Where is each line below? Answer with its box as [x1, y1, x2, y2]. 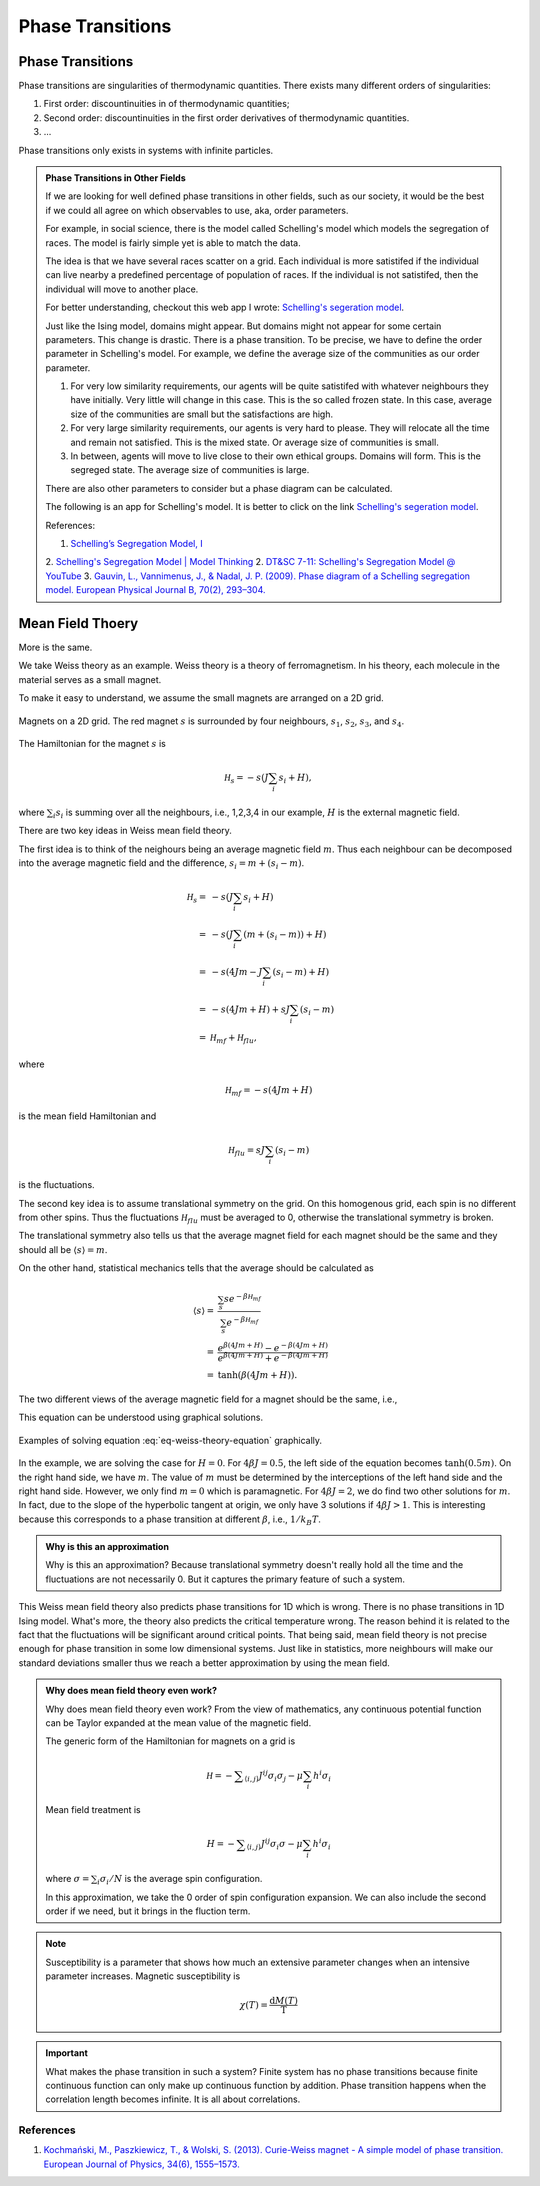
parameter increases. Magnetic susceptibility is [45, 1970, 241, 1982]
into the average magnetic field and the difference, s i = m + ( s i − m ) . [18, 857, 305, 871]
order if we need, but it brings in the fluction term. [45, 1905, 251, 1917]
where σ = [45, 1873, 90, 1885]
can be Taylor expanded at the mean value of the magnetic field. [45, 1716, 312, 1729]
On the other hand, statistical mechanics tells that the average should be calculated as [18, 1262, 374, 1274]
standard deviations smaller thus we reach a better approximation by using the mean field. [18, 1656, 390, 1669]
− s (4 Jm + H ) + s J [211, 1004, 290, 1015]
